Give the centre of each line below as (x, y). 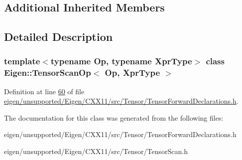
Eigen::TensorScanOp (48, 73)
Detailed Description (59, 37)
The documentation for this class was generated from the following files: (114, 117)
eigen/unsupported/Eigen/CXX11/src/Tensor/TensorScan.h (96, 151)
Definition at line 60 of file (44, 91)
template (22, 61)
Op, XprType (132, 73)
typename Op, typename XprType (121, 61)
